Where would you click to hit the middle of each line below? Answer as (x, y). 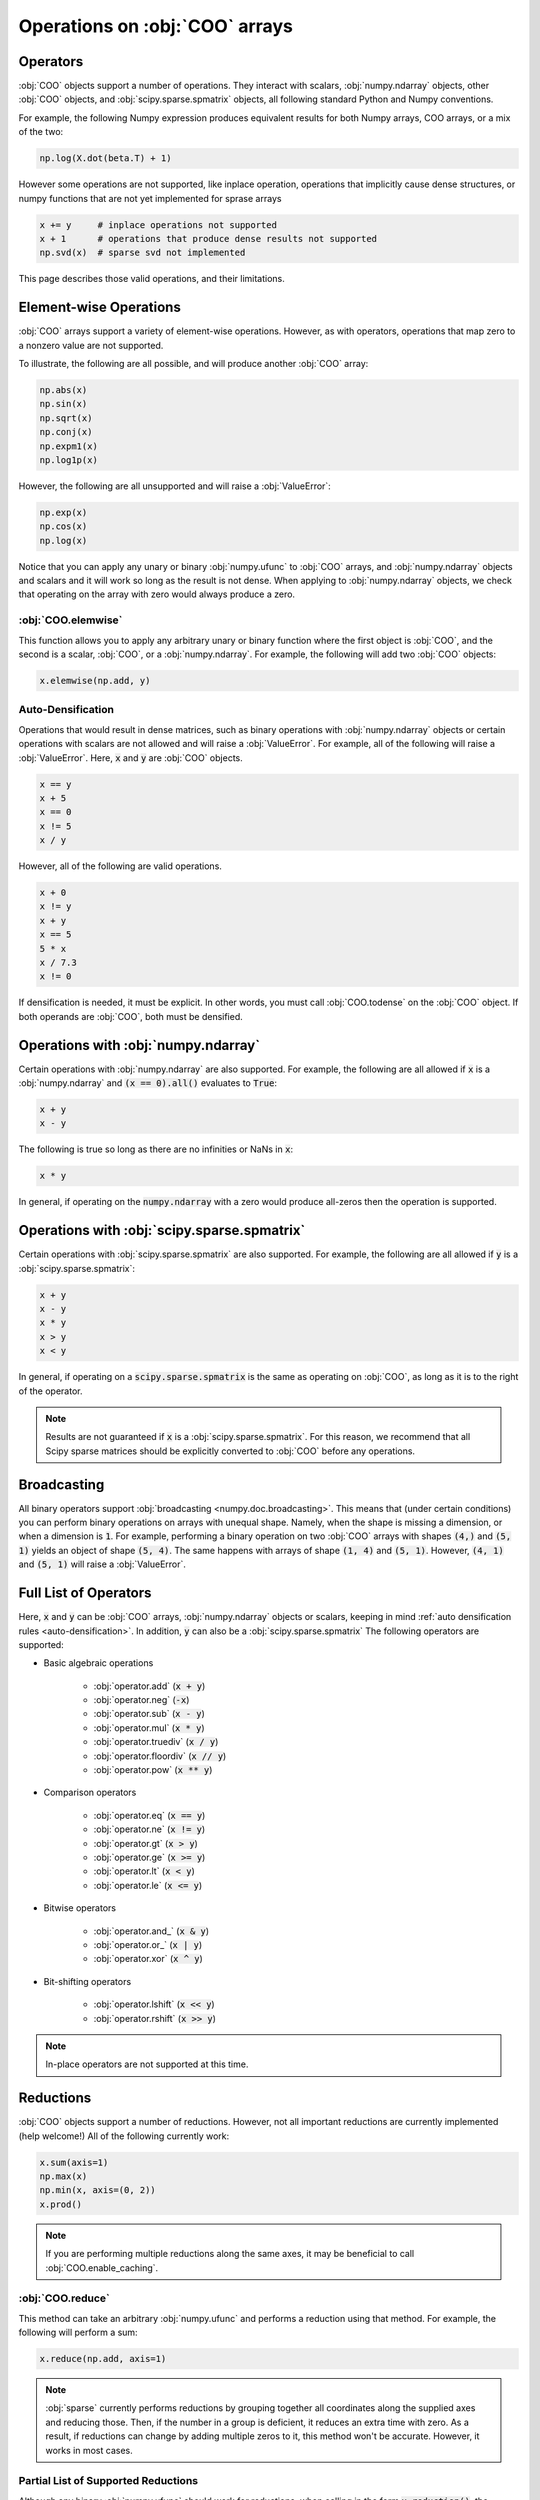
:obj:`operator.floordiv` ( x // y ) (160, 1756)
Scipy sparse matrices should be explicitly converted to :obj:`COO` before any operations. (230, 1451)
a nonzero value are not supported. (91, 345)
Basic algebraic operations (98, 1663)
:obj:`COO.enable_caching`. (102, 2267)
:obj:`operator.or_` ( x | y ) (148, 1944)
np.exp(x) (63, 512)
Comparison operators (90, 1792)
